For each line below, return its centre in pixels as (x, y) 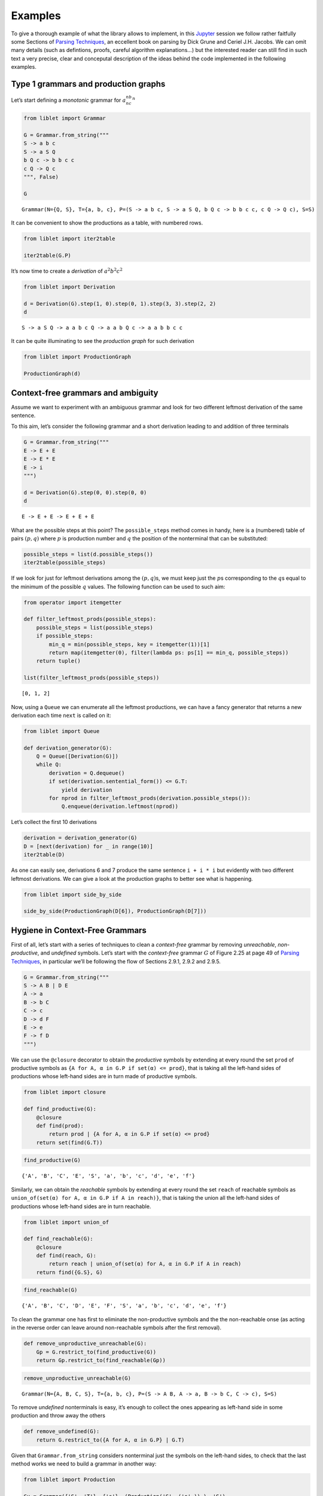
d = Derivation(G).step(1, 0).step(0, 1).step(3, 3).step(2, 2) (120, 303)
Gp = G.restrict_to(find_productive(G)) (96, 1352)
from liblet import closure (65, 1092)
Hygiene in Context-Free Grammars (79, 930)
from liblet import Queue (62, 731)
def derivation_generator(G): (68, 748)
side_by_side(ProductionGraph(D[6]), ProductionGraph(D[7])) (115, 911)
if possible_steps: (65, 636)
